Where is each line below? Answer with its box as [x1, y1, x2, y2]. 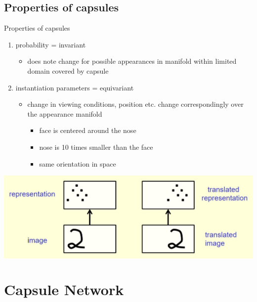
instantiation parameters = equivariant [15, 82, 134, 92]
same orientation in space [39, 158, 116, 169]
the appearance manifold [27, 108, 102, 119]
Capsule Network [4, 279, 124, 300]
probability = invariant [15, 39, 86, 49]
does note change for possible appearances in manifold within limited [27, 56, 237, 66]
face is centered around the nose [39, 125, 136, 135]
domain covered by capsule [27, 65, 109, 76]
